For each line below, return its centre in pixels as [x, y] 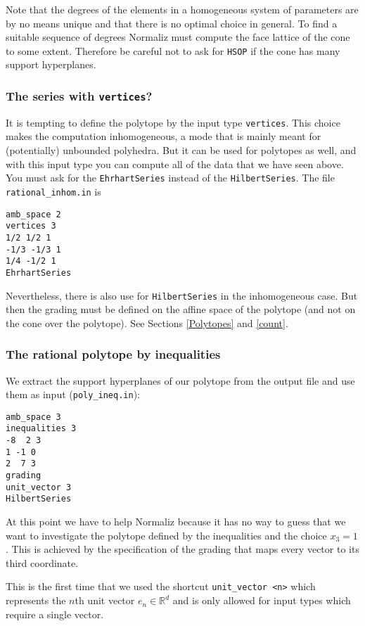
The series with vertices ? [79, 95]
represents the [36, 600]
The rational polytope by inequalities [113, 354]
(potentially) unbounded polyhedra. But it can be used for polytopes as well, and [181, 150]
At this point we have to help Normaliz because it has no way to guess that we [176, 522]
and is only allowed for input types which [262, 600]
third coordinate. [42, 562]
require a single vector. [55, 614]
